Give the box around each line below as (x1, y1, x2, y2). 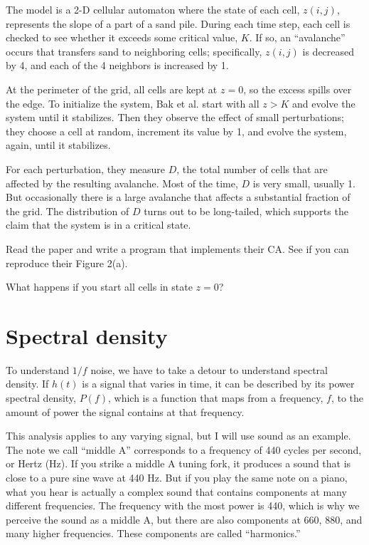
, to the (331, 390, 364, 405)
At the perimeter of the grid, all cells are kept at (6, 81, 218, 96)
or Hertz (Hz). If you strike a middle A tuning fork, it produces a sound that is (6, 456, 351, 471)
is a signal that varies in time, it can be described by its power (82, 376, 355, 391)
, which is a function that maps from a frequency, (108, 390, 323, 405)
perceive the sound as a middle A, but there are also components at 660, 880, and (6, 512, 363, 526)
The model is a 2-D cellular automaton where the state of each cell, (6, 2, 300, 16)
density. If (6, 376, 49, 391)
